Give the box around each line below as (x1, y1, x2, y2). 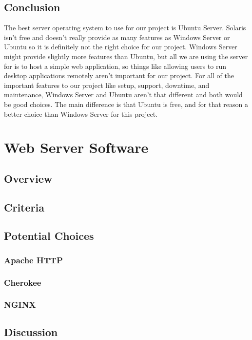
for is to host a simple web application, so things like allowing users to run (4, 61, 227, 71)
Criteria (4, 199, 44, 214)
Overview (4, 170, 53, 186)
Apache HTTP (4, 254, 63, 266)
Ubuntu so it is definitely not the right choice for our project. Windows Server (4, 42, 237, 52)
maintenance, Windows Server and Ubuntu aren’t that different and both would (4, 89, 243, 100)
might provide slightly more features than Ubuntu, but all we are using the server (4, 51, 248, 61)
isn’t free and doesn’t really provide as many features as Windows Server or (4, 32, 230, 42)
